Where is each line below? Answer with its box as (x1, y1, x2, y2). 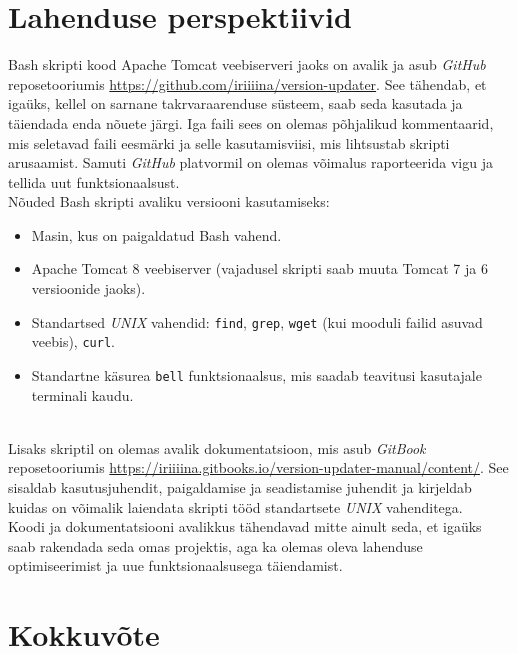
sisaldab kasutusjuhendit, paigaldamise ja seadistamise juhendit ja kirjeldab (8, 477, 472, 497)
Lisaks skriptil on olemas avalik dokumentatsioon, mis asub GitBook (8, 437, 426, 458)
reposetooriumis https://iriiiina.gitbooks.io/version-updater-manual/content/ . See (8, 457, 509, 478)
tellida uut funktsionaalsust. (8, 171, 180, 192)
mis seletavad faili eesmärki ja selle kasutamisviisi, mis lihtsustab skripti (8, 132, 450, 153)
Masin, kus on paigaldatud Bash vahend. (31, 224, 282, 245)
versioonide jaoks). (31, 278, 146, 299)
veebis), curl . (31, 331, 115, 352)
